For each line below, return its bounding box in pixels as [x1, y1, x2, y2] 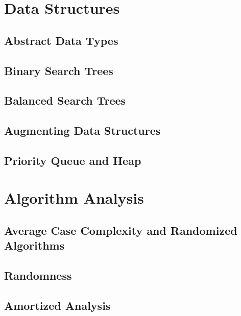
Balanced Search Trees [4, 92, 126, 108]
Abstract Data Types [4, 32, 118, 48]
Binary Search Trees [4, 62, 113, 78]
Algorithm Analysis [4, 187, 144, 208]
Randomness [4, 268, 72, 283]
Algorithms [4, 237, 65, 253]
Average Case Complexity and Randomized [4, 223, 237, 238]
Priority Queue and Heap [4, 152, 141, 168]
